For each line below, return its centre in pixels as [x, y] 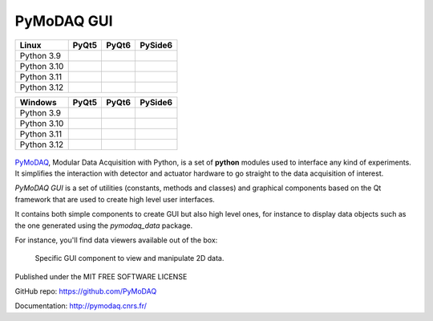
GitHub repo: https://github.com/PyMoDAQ [86, 291]
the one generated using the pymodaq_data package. [104, 226]
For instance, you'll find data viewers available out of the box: [116, 240]
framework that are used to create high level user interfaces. [115, 199]
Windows [38, 102]
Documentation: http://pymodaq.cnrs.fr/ [81, 306]
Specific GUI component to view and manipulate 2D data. [129, 258]
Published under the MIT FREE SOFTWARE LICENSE [101, 276]
